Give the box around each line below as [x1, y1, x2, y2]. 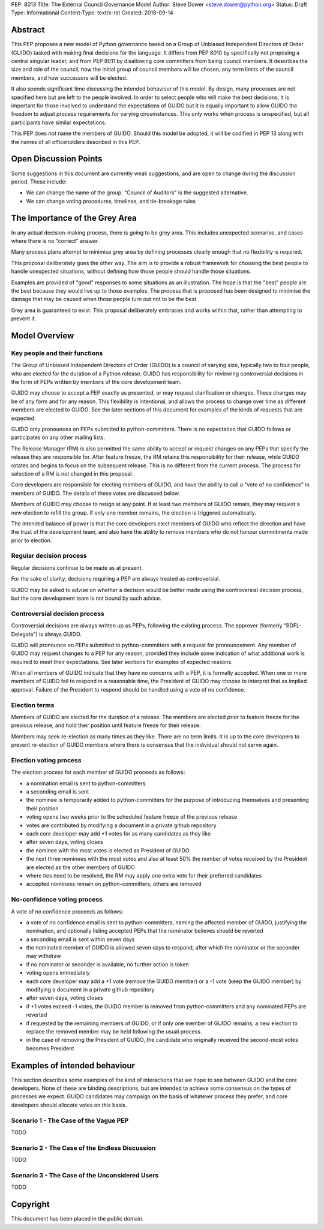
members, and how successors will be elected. [11, 74, 128, 81]
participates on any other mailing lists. [11, 434, 106, 441]
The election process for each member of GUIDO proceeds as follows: [11, 768, 185, 776]
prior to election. [11, 537, 52, 544]
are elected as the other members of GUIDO [26, 864, 135, 871]
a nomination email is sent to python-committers [26, 780, 146, 787]
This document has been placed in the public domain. [11, 1215, 144, 1222]
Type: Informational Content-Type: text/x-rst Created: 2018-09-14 [11, 9, 173, 16]
